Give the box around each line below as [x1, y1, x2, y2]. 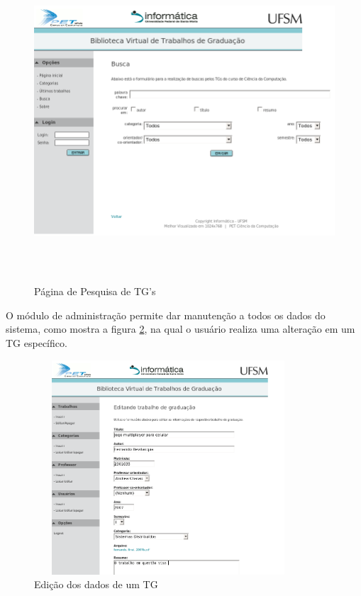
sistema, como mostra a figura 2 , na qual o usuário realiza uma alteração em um [6, 321, 355, 336]
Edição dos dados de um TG [34, 577, 158, 592]
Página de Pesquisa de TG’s [34, 284, 156, 299]
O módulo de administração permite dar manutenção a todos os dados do [6, 307, 326, 322]
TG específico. [6, 335, 67, 350]
